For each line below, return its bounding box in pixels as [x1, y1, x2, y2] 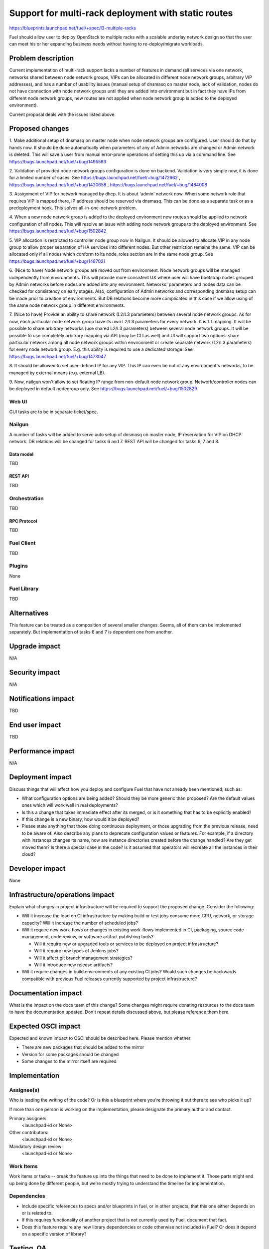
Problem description [9, 54, 74, 62]
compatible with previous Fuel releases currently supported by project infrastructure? [21, 976, 197, 982]
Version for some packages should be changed [21, 1051, 119, 1057]
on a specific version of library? [21, 1231, 87, 1237]
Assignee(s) [9, 1087, 40, 1094]
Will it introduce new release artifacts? [34, 962, 113, 968]
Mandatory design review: [9, 1143, 63, 1149]
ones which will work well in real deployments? [21, 802, 118, 808]
